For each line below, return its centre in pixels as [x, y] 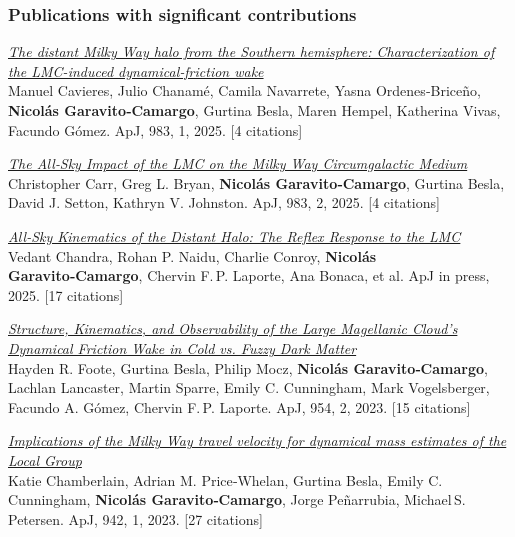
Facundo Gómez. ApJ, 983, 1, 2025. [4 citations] [155, 129]
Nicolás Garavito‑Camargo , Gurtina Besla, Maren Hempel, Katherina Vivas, [254, 110]
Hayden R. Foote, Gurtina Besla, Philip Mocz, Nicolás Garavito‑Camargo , [248, 367]
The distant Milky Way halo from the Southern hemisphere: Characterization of [251, 51]
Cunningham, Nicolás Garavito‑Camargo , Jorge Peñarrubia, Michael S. [237, 499]
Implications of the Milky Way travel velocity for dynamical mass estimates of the [257, 440]
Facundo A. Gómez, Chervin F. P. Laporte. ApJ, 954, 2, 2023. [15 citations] [239, 406]
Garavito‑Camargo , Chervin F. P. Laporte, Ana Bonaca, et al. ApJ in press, [249, 275]
